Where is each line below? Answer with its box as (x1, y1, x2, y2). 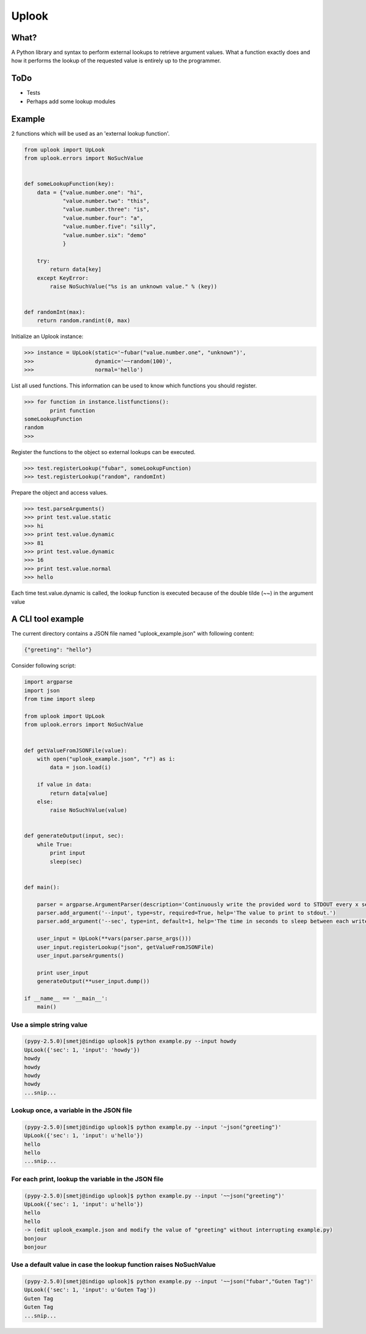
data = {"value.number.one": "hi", (37, 189, 143, 196)
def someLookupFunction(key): (24, 180, 115, 188)
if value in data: (37, 781, 92, 788)
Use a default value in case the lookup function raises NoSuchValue (11, 1261, 216, 1269)
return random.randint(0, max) (37, 317, 131, 324)
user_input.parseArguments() (37, 952, 124, 959)
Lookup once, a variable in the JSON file (11, 1106, 132, 1115)
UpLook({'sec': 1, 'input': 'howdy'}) (24, 1046, 140, 1054)
